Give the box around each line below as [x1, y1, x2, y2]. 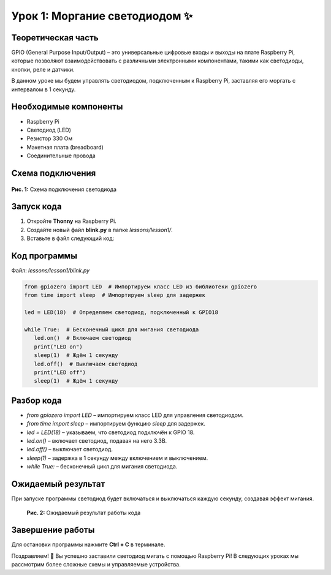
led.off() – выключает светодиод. [26, 446, 113, 453]
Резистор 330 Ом [26, 135, 73, 142]
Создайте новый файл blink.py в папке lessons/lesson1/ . [26, 226, 173, 233]
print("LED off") [34, 369, 86, 376]
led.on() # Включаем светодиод [34, 334, 131, 342]
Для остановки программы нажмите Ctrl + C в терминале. [11, 541, 165, 548]
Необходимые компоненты [11, 102, 123, 112]
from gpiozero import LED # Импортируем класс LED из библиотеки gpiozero [24, 284, 257, 290]
